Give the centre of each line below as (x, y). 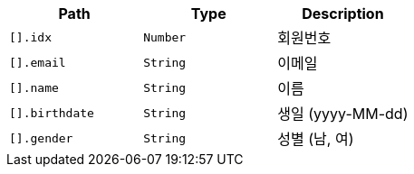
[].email (38, 62)
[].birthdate (52, 113)
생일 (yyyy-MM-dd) (343, 114)
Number (165, 37)
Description (343, 14)
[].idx (30, 37)
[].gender (41, 138)
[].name (34, 87)
